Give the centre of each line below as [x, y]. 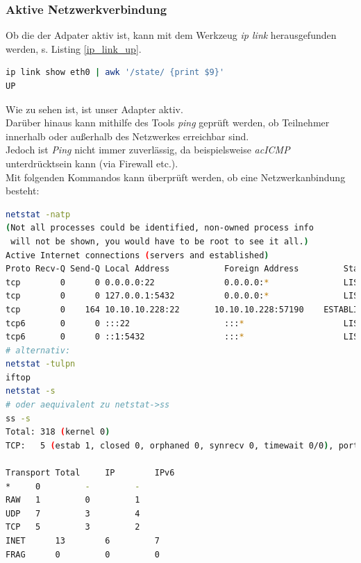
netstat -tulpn [41, 364]
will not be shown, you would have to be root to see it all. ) [160, 241]
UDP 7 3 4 [73, 513]
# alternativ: [38, 350]
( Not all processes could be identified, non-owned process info [160, 228]
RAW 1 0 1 [73, 500]
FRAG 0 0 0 [83, 554]
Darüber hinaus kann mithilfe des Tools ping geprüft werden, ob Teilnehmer [168, 123]
